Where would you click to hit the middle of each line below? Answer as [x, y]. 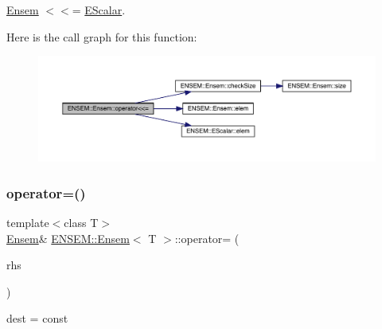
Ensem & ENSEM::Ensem [68, 238]
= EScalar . [99, 10]
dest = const [37, 318]
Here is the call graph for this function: [102, 36]
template [28, 222]
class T [81, 222]
